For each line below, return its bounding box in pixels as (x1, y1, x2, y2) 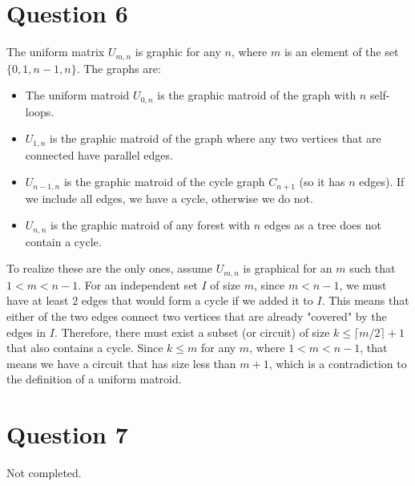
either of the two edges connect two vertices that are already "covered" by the (6, 308, 387, 324)
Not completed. (6, 464, 82, 481)
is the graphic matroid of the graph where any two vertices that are (49, 130, 381, 147)
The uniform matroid (25, 87, 130, 103)
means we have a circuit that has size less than (6, 354, 236, 371)
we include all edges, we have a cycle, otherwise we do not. (25, 189, 313, 206)
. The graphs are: (76, 59, 161, 76)
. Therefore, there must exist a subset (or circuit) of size (54, 323, 330, 340)
